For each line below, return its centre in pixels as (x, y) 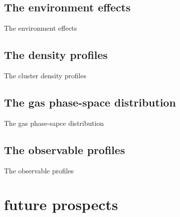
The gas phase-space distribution (90, 102)
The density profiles (56, 55)
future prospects (61, 204)
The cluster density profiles (45, 75)
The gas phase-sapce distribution (54, 123)
